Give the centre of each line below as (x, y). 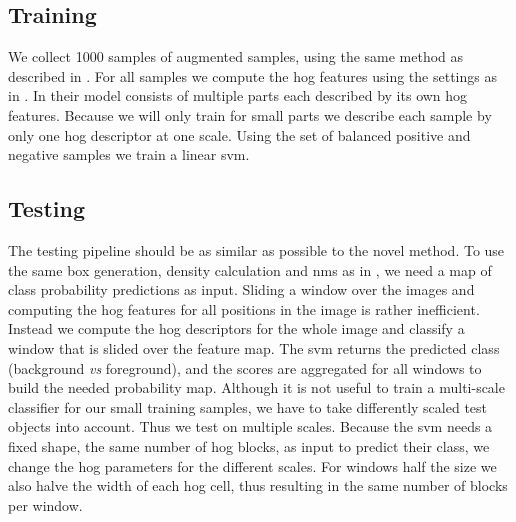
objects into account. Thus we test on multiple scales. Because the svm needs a (250, 426)
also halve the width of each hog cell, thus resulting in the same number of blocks (258, 485)
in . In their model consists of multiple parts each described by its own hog (238, 95)
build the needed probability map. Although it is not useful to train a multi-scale (256, 387)
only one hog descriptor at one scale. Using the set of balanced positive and (239, 134)
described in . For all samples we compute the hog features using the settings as (252, 75)
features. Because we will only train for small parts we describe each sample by (250, 114)
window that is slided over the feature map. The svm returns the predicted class (254, 347)
